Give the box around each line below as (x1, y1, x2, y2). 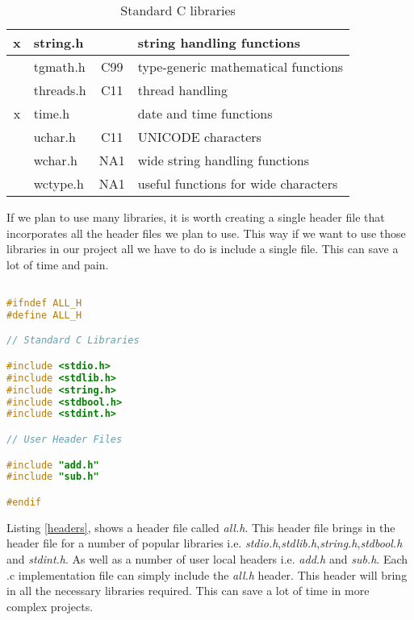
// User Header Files (6, 434, 123, 445)
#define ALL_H (6, 309, 82, 321)
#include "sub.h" (6, 471, 99, 483)
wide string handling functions (137, 151, 310, 169)
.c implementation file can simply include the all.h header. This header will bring (6, 566, 408, 583)
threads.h (33, 81, 86, 99)
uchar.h (33, 127, 76, 146)
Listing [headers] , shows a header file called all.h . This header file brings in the (6, 518, 395, 535)
